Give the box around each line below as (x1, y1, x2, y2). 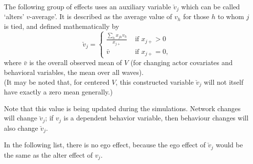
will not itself (204, 76, 244, 87)
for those (183, 11, 209, 22)
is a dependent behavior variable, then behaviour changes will (64, 113, 249, 123)
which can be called (181, 1, 240, 11)
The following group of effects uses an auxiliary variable (4, 1, 171, 11)
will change (4, 113, 38, 123)
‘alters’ (4, 11, 24, 22)
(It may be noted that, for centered (4, 76, 110, 87)
